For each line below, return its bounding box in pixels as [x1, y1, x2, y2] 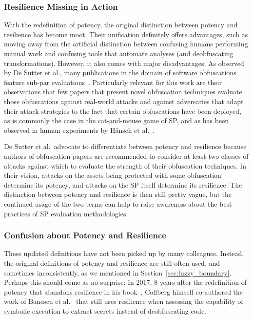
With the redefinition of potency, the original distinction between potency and [4, 20, 238, 30]
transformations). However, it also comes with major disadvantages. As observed [4, 58, 244, 68]
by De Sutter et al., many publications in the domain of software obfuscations [4, 67, 236, 78]
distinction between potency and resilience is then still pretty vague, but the [4, 189, 232, 199]
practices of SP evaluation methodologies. [4, 208, 128, 218]
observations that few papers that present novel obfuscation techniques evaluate [4, 86, 242, 97]
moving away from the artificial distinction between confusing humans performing [4, 39, 248, 49]
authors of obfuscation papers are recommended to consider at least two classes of [4, 150, 249, 161]
